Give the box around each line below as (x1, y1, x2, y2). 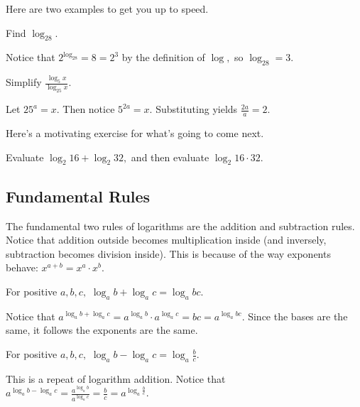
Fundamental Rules (6, 185, 151, 207)
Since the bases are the (248, 308, 348, 323)
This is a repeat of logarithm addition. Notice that (6, 371, 226, 386)
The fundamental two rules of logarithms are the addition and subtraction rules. (6, 218, 355, 233)
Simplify (6, 75, 42, 89)
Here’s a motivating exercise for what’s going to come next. (6, 126, 264, 141)
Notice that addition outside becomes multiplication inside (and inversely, (6, 232, 327, 247)
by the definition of (121, 50, 205, 65)
